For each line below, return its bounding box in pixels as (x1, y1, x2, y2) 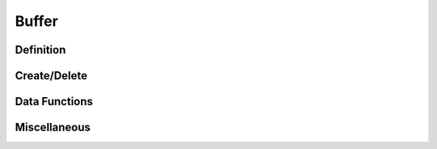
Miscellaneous (15, 121, 91, 134)
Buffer (15, 12, 58, 30)
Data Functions (15, 95, 93, 109)
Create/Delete (15, 69, 88, 83)
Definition (15, 43, 66, 57)
